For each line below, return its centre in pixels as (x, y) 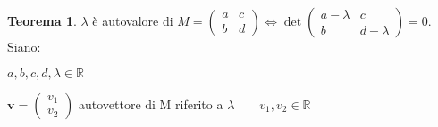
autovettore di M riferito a (151, 103)
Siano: (24, 46)
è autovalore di (133, 20)
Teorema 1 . (42, 20)
